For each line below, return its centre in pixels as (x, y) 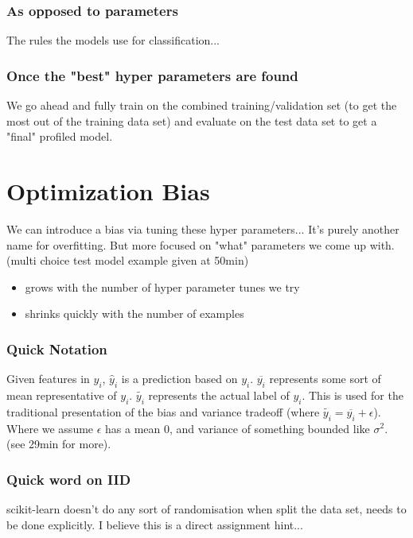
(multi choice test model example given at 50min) (128, 260)
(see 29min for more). (59, 444)
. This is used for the (353, 395)
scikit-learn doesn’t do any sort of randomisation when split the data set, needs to (206, 508)
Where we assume (50, 428)
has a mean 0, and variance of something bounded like (238, 428)
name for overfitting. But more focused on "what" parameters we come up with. (201, 244)
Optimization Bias (108, 191)
